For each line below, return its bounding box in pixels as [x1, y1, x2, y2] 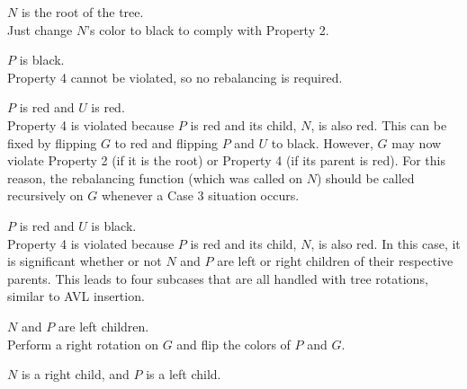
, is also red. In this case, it [310, 234, 461, 252]
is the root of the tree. [21, 3, 144, 21]
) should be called [317, 168, 415, 187]
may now [391, 133, 442, 152]
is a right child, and [21, 365, 130, 384]
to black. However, [271, 133, 373, 152]
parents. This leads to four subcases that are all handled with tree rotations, [7, 269, 428, 287]
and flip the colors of [176, 334, 291, 353]
